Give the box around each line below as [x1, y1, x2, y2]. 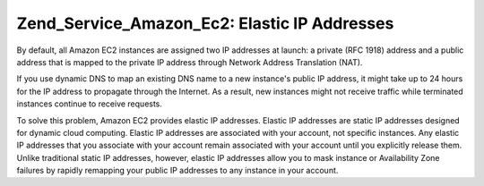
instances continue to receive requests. [16, 98, 163, 109]
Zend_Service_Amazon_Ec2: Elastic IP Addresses [16, 13, 394, 33]
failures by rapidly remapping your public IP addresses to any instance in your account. [16, 165, 339, 176]
